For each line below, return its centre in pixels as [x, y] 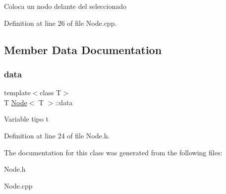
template [17, 93]
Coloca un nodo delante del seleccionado [65, 6]
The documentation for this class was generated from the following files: [113, 152]
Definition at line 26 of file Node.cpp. [60, 23]
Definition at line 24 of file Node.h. [57, 135]
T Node [16, 102]
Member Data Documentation [83, 49]
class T [51, 93]
